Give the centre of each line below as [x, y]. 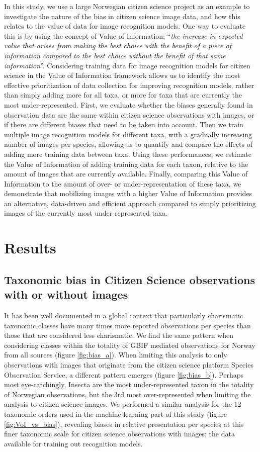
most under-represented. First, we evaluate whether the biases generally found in [128, 104]
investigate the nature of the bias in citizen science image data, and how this [122, 16]
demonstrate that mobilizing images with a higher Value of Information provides [128, 193]
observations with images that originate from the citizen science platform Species [129, 365]
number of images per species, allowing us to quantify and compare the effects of [128, 144]
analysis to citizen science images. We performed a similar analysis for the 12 [123, 404]
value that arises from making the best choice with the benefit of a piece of [118, 46]
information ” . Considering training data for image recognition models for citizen [127, 65]
